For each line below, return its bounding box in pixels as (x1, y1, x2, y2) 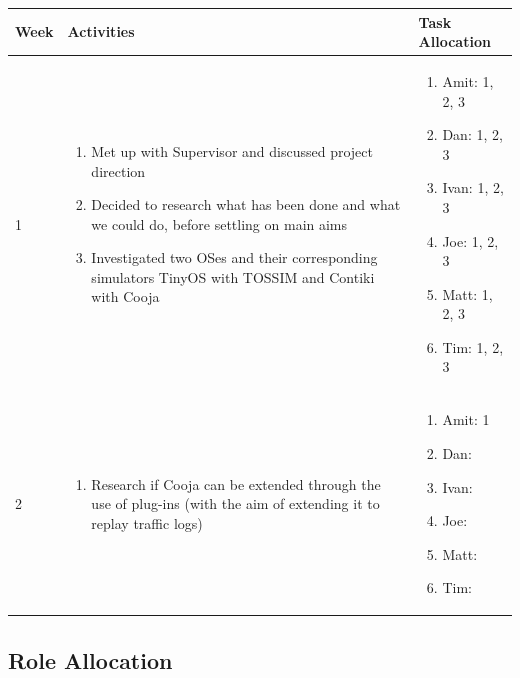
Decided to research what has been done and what (91, 194, 401, 215)
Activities (67, 21, 135, 42)
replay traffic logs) (91, 512, 203, 533)
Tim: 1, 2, (442, 336, 504, 357)
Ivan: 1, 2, (442, 177, 504, 198)
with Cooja (91, 286, 160, 307)
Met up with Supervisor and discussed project (91, 140, 373, 161)
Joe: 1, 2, (442, 230, 499, 251)
